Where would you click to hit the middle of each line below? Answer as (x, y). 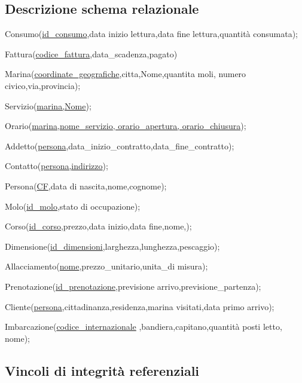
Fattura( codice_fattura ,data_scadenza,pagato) (91, 53)
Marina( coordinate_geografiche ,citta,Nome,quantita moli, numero (126, 74)
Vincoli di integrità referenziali (102, 370)
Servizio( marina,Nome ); (48, 105)
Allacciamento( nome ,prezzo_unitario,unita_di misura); (106, 266)
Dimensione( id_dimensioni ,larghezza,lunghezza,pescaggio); (112, 246)
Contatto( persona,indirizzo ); (57, 166)
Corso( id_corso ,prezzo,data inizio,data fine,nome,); (98, 226)
